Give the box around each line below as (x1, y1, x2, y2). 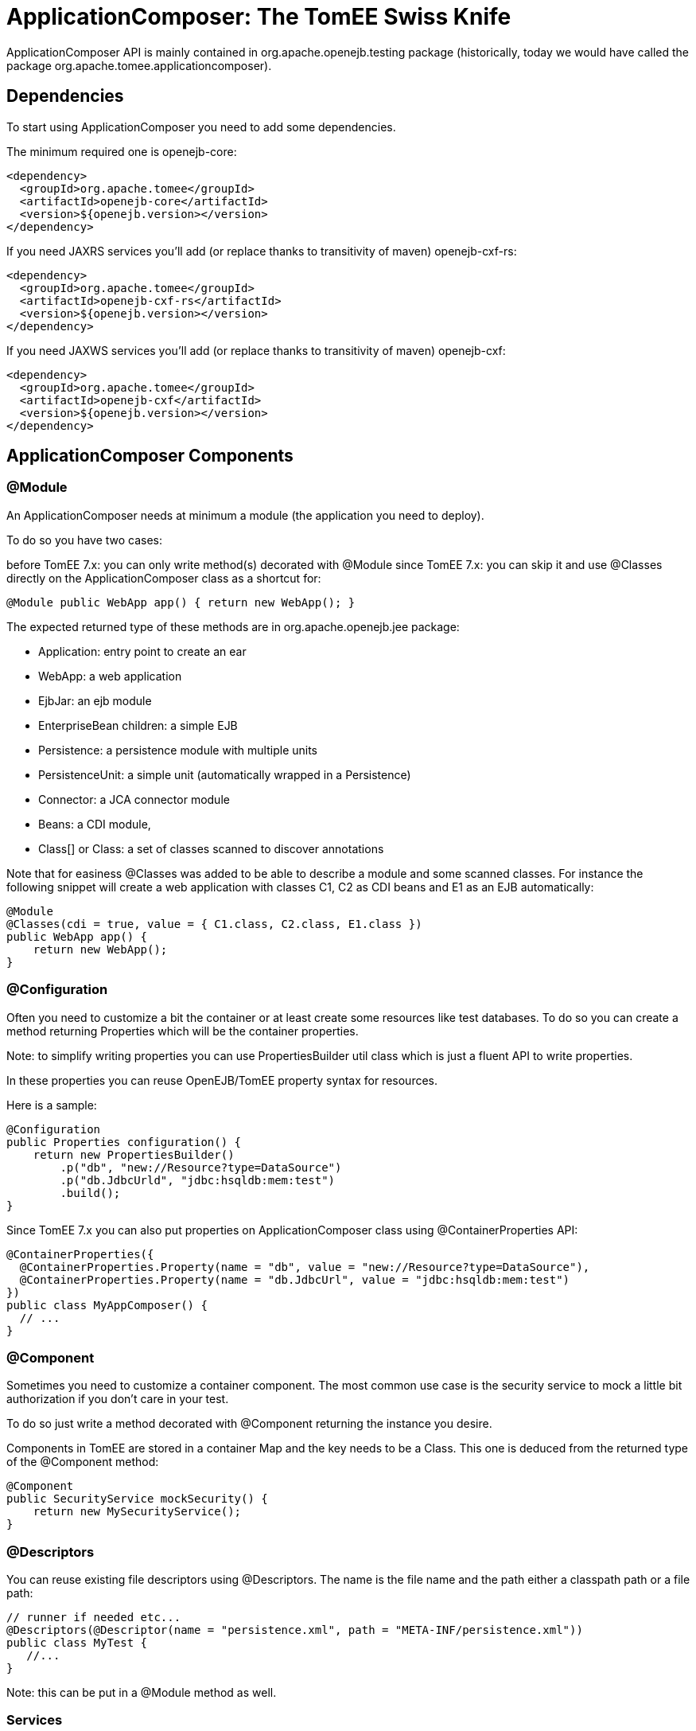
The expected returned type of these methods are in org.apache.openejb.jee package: (6, 619, 460, 634)
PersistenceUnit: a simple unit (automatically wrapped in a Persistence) (38, 767, 411, 782)
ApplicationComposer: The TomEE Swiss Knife (6, 3, 511, 30)
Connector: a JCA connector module (38, 792, 230, 806)
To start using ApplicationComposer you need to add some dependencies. (6, 119, 396, 134)
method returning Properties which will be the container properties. (6, 1023, 359, 1038)
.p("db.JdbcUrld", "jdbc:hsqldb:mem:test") (60, 1173, 336, 1187)
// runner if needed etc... (6, 1611, 181, 1624)
